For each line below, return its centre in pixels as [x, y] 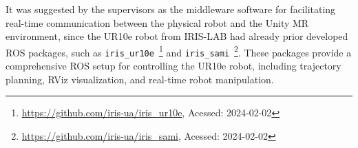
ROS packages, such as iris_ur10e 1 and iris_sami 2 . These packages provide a [179, 51]
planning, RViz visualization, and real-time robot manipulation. [140, 79]
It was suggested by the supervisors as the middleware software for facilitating [171, 9]
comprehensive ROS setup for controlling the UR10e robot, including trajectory [173, 66]
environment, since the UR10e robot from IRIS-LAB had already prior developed [177, 36]
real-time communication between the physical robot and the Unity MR [157, 22]
